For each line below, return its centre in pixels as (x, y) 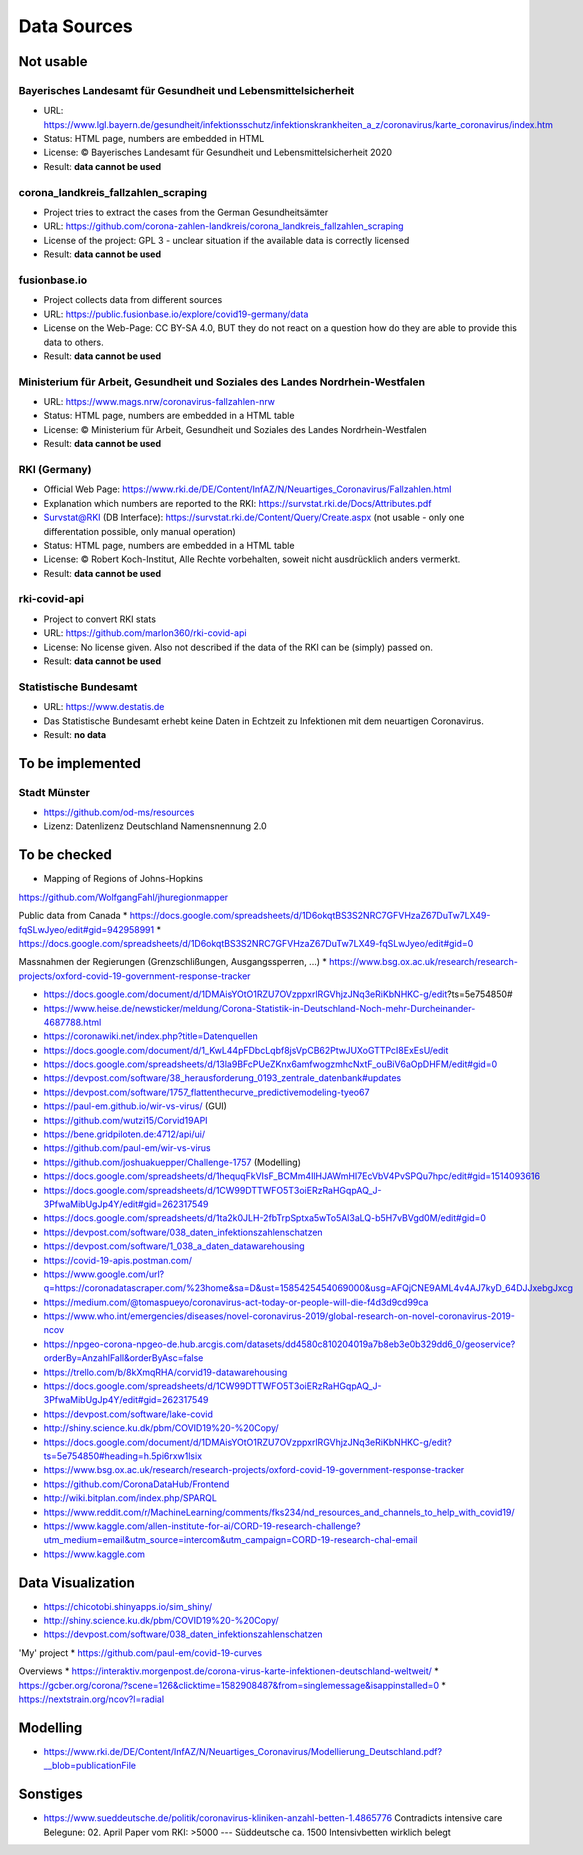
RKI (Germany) (55, 469)
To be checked (65, 855)
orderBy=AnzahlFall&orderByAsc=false (123, 1358)
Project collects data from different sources (133, 300)
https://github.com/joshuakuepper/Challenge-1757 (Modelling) (172, 1162)
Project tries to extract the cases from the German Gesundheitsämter (186, 212)
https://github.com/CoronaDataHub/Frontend (136, 1484)
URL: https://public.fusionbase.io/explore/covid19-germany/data (176, 314)
